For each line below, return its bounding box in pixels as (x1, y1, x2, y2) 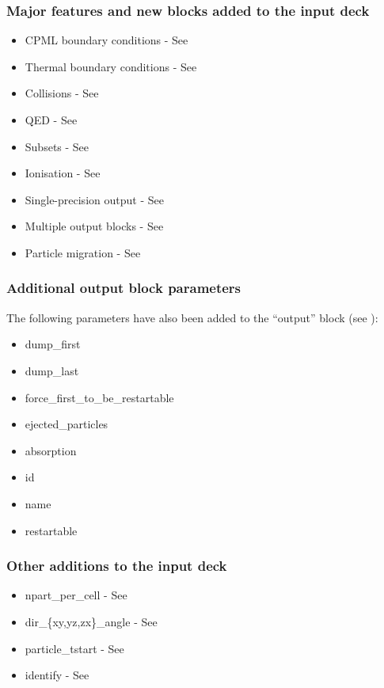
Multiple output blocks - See (25, 218, 164, 234)
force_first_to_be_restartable (25, 389, 174, 405)
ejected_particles (25, 416, 108, 432)
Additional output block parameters (6, 278, 241, 298)
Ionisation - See (25, 165, 101, 181)
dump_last (25, 362, 79, 378)
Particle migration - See (25, 244, 141, 260)
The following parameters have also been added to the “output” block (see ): (6, 309, 378, 325)
